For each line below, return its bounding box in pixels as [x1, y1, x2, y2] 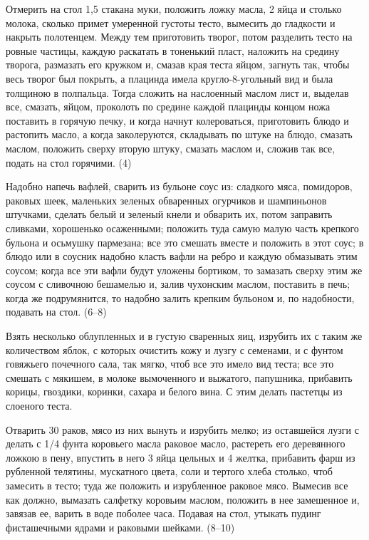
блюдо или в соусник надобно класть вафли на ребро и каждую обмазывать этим [6, 249, 358, 264]
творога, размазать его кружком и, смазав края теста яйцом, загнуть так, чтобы [6, 57, 350, 72]
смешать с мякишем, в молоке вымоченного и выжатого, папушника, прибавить [6, 370, 353, 385]
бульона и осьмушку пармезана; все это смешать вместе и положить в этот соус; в [6, 234, 364, 249]
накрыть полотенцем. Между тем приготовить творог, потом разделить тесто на [6, 29, 353, 44]
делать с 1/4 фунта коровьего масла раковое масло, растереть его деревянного [6, 436, 345, 451]
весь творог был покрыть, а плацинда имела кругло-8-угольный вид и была [6, 71, 333, 85]
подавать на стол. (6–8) [6, 304, 107, 319]
